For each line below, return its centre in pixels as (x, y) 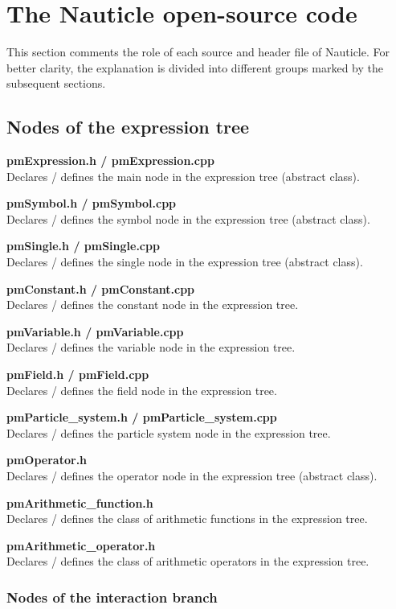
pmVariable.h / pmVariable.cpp (95, 331)
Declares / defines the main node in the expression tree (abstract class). (183, 176)
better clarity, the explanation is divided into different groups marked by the (195, 67)
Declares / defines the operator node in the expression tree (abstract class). (192, 476)
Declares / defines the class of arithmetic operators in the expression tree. (188, 561)
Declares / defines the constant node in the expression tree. (153, 304)
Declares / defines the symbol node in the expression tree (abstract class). (188, 218)
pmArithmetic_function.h (80, 502)
